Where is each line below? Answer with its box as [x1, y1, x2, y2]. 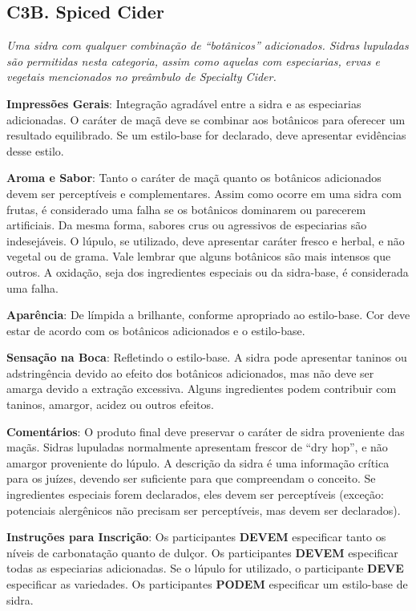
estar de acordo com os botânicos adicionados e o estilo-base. [6, 322, 305, 338]
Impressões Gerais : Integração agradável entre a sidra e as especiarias [6, 95, 361, 111]
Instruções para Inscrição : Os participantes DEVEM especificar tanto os [6, 528, 386, 545]
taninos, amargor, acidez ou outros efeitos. [6, 396, 214, 413]
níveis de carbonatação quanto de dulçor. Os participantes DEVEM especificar [6, 544, 398, 560]
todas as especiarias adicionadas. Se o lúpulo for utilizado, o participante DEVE [6, 560, 404, 577]
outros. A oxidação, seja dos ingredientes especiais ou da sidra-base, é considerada [6, 263, 409, 280]
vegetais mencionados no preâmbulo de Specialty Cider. [6, 68, 277, 85]
